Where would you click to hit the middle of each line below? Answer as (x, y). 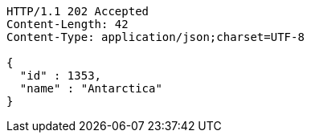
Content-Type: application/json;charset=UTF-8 (155, 37)
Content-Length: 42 (68, 24)
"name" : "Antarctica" (91, 88)
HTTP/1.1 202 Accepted (78, 11)
